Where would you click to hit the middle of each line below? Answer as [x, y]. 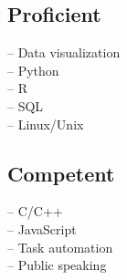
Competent [61, 173]
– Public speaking [57, 265]
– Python [33, 70]
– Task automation [60, 247]
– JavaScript [42, 228]
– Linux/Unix [46, 124]
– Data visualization [64, 52]
